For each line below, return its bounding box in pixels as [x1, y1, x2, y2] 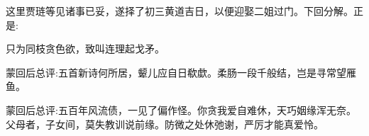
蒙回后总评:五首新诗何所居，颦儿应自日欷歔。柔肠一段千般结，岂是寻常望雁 [6, 64, 356, 79]
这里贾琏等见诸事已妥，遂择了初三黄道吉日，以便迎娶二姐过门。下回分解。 [6, 4, 353, 18]
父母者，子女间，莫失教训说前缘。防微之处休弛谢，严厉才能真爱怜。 [6, 116, 324, 131]
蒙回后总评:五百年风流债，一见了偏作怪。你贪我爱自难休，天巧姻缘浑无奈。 [6, 102, 356, 117]
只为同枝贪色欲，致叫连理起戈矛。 [6, 41, 165, 56]
